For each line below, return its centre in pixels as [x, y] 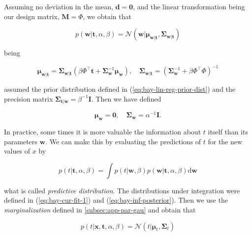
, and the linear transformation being [189, 6]
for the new [225, 141]
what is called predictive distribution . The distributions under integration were [122, 190]
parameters [21, 141]
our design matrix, [32, 16]
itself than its [228, 131]
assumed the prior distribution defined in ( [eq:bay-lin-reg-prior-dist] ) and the [120, 89]
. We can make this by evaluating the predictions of [123, 141]
